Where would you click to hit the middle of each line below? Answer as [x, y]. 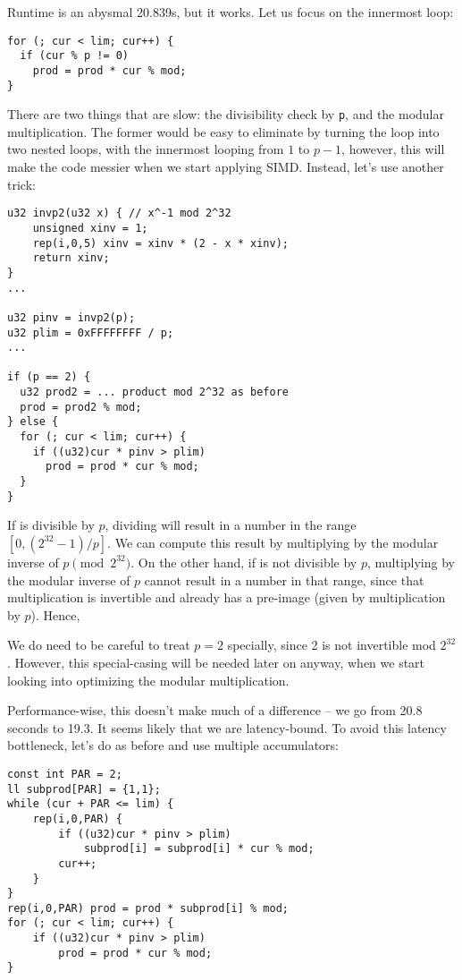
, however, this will [393, 149]
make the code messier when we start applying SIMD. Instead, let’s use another [226, 167]
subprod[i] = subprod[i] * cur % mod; [199, 849]
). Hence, [55, 614]
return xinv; [71, 258]
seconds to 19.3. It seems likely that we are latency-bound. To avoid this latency [227, 727]
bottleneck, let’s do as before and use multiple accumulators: [173, 745]
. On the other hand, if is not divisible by [244, 562]
